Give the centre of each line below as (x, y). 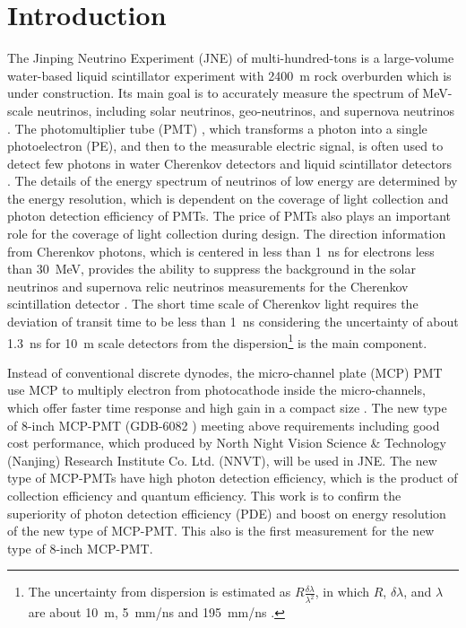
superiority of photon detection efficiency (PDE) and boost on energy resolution (227, 513)
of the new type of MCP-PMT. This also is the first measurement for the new (221, 531)
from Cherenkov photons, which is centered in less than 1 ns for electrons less (221, 251)
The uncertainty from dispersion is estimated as (160, 592)
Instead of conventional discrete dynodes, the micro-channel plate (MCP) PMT (225, 372)
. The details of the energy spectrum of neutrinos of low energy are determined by (233, 181)
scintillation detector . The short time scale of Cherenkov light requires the (213, 304)
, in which (342, 592)
